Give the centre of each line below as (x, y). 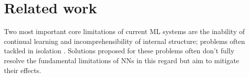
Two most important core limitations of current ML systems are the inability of (124, 31)
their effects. (23, 70)
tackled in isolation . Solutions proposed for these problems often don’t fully (119, 51)
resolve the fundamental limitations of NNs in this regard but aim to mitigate (122, 60)
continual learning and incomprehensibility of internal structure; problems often (124, 41)
